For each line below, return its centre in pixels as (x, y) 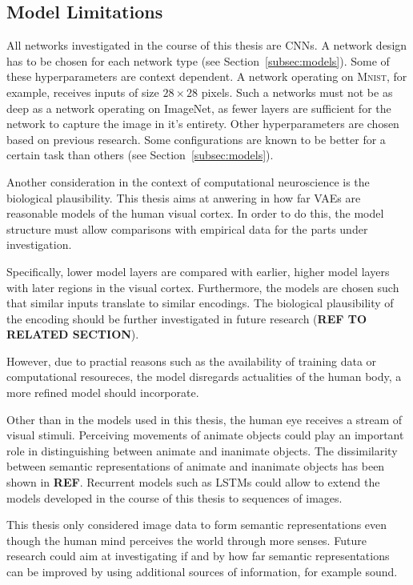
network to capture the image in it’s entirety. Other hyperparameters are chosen (203, 124)
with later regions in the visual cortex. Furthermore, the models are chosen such (203, 287)
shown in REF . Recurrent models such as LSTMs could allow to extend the (193, 482)
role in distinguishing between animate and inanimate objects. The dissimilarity (202, 450)
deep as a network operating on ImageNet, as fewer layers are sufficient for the (199, 108)
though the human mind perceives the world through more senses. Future (186, 540)
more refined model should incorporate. (103, 393)
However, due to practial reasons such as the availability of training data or (192, 361)
